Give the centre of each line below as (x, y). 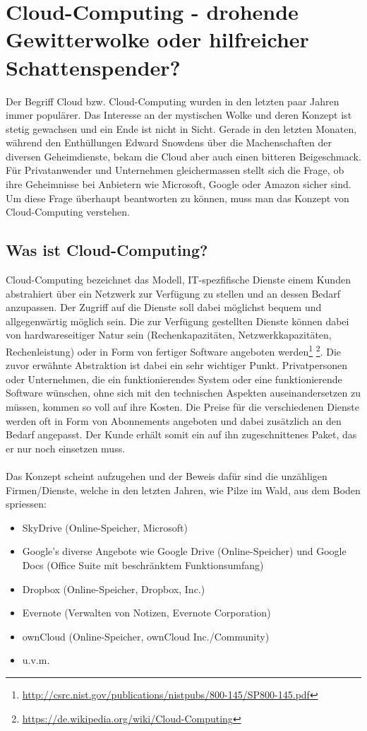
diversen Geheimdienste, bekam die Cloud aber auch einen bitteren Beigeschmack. (183, 156)
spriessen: (26, 504)
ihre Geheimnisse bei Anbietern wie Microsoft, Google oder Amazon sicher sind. (179, 184)
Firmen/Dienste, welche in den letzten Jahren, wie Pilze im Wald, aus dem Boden (183, 490)
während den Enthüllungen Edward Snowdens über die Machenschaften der (169, 142)
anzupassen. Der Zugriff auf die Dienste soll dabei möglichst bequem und (164, 307)
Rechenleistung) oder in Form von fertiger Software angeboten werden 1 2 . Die (173, 350)
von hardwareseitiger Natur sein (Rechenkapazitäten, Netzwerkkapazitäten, (169, 335)
